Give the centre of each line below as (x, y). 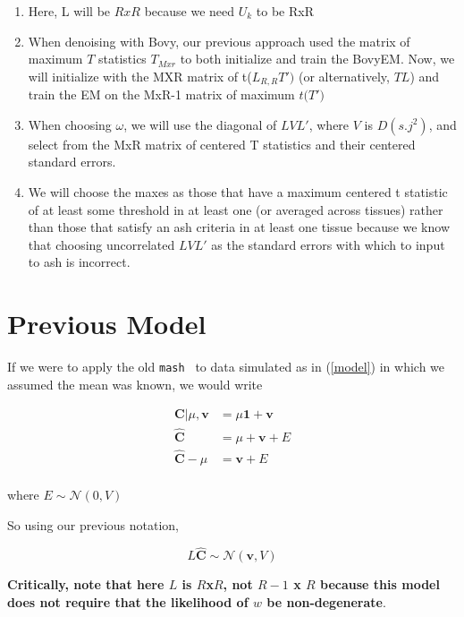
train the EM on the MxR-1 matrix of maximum (161, 94)
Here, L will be (69, 11)
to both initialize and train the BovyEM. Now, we (317, 59)
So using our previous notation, (93, 524)
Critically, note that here (86, 584)
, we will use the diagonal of (200, 124)
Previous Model (107, 324)
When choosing (70, 124)
